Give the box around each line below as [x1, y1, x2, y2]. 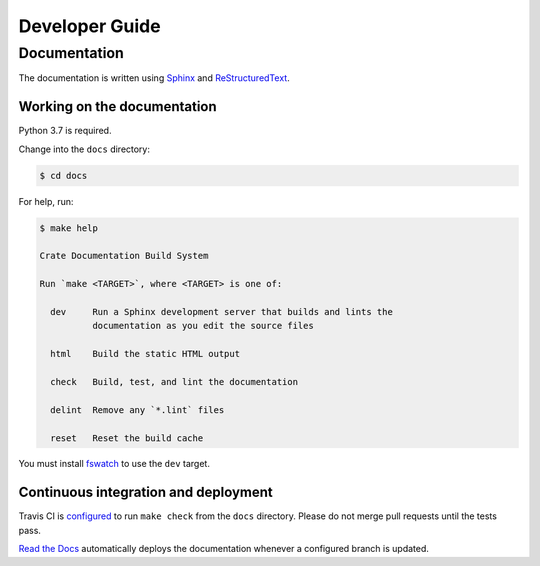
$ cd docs [39, 170, 88, 181]
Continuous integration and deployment [18, 484, 274, 501]
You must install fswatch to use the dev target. [18, 458, 210, 470]
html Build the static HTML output [50, 348, 240, 360]
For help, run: [18, 195, 74, 207]
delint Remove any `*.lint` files [50, 404, 225, 415]
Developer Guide [18, 15, 161, 37]
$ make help [39, 222, 99, 234]
